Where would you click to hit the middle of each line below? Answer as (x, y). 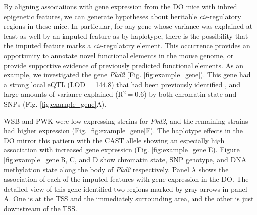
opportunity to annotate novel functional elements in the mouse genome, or (119, 55)
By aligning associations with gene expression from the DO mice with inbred (121, 6)
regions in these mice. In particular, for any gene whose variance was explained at (128, 26)
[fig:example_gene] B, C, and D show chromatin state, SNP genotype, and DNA (125, 159)
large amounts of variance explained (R (64, 94)
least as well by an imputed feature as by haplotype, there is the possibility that (126, 36)
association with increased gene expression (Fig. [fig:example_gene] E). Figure (122, 150)
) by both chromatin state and (190, 94)
